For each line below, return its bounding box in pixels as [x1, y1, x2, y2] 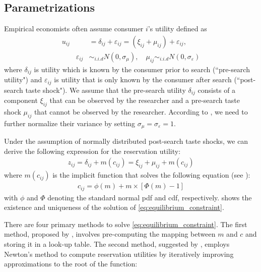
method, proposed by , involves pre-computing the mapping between [4, 229, 216, 239]
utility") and [4, 74, 42, 85]
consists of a [198, 84, 236, 95]
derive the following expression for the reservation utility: [4, 145, 181, 156]
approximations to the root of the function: [4, 258, 138, 269]
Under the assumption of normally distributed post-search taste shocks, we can [4, 136, 248, 146]
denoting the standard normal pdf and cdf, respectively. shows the [47, 192, 252, 202]
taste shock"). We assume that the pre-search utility [25, 84, 186, 95]
